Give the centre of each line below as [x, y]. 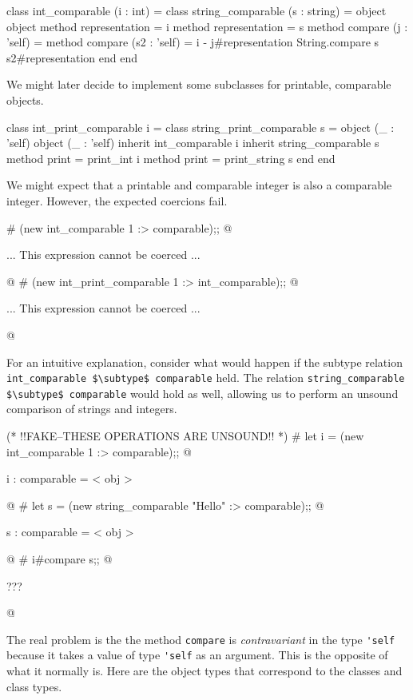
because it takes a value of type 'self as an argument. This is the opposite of [197, 655]
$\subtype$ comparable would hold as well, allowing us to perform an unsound [203, 393]
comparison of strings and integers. [92, 409]
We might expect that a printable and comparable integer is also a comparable [199, 185]
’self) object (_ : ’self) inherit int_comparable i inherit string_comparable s [193, 143]
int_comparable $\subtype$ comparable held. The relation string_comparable [206, 378]
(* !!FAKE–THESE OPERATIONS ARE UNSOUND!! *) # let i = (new [185, 436]
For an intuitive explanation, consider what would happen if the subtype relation [205, 362]
